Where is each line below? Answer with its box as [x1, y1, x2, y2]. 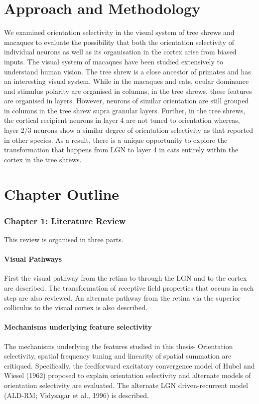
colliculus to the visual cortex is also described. [4, 302, 147, 313]
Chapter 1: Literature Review [4, 214, 126, 227]
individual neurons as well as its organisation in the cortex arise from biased [4, 46, 237, 57]
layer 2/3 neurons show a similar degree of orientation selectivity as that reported [4, 125, 253, 135]
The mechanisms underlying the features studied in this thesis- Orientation [4, 341, 233, 351]
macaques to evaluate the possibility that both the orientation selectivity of [4, 36, 234, 47]
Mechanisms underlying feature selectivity [4, 322, 152, 332]
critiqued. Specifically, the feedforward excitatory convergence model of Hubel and [4, 360, 255, 371]
